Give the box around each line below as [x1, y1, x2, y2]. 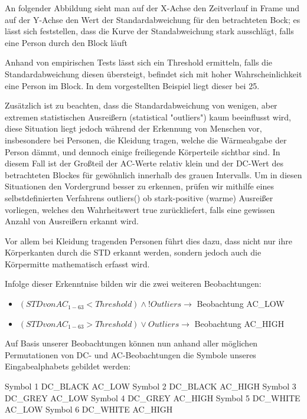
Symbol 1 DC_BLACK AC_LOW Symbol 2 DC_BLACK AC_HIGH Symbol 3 [5, 380, 296, 392]
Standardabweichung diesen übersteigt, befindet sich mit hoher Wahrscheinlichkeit [5, 67, 302, 80]
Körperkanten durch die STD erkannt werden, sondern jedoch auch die [5, 246, 262, 258]
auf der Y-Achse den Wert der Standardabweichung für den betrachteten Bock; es [5, 13, 301, 25]
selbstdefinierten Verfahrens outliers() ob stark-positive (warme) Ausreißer [5, 191, 273, 204]
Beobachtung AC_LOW [197, 297, 285, 310]
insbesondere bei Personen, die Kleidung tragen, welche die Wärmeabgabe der [5, 133, 287, 146]
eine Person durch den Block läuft [5, 36, 128, 48]
